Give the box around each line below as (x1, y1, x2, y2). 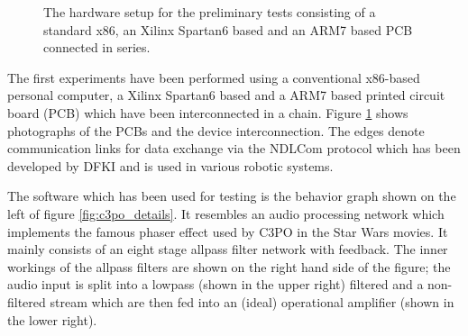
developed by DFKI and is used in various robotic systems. (7, 156, 334, 175)
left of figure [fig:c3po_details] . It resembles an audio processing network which (7, 204, 445, 222)
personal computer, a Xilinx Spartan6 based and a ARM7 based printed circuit (7, 86, 445, 104)
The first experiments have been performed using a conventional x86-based (7, 68, 420, 86)
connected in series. (43, 38, 151, 57)
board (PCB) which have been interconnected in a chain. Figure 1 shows (7, 103, 408, 122)
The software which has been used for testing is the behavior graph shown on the (7, 186, 456, 205)
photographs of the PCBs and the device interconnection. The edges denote (7, 121, 425, 140)
